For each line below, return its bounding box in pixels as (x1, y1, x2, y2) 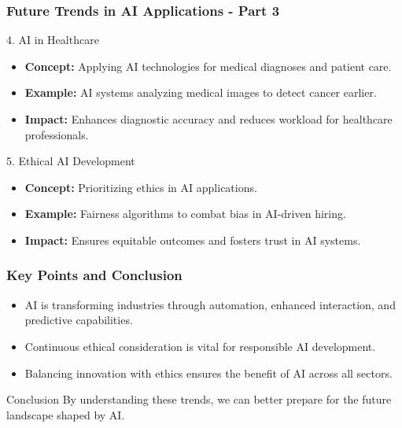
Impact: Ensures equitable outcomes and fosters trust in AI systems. (24, 231, 361, 248)
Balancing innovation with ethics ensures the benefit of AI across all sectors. (24, 364, 393, 381)
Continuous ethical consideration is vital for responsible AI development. (24, 338, 376, 354)
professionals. (24, 126, 89, 142)
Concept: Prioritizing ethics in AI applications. (24, 179, 257, 195)
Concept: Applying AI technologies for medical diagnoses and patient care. (24, 57, 392, 74)
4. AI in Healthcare (6, 31, 99, 48)
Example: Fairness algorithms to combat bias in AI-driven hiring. (24, 205, 346, 222)
